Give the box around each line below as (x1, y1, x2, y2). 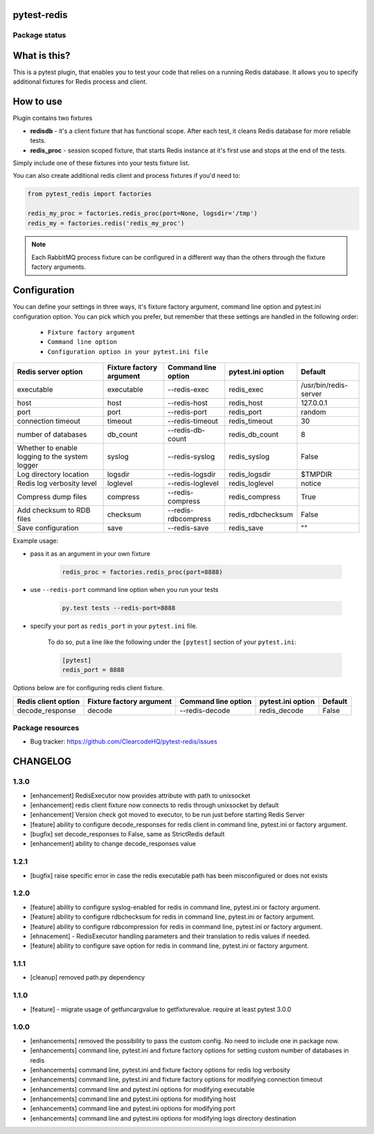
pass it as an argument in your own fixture (30, 549, 150, 557)
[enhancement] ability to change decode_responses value (30, 840, 197, 848)
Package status (12, 30, 66, 40)
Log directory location (17, 469, 89, 479)
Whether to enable (17, 443, 78, 453)
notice (301, 478, 321, 488)
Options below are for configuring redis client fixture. (12, 684, 164, 692)
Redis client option (17, 696, 80, 706)
